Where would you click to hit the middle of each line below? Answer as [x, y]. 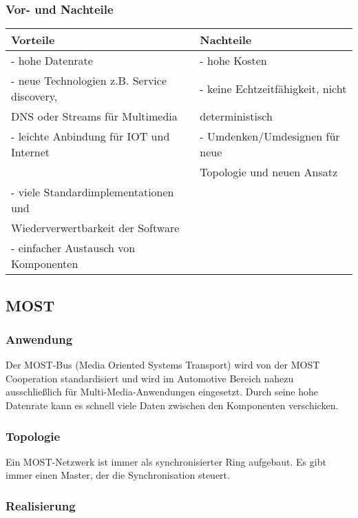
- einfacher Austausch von [73, 248]
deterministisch [236, 116]
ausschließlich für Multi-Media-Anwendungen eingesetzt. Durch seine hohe [162, 392]
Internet [31, 152]
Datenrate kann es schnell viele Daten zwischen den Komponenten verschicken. [172, 405]
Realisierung [41, 505]
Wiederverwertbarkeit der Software [95, 228]
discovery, [34, 96]
